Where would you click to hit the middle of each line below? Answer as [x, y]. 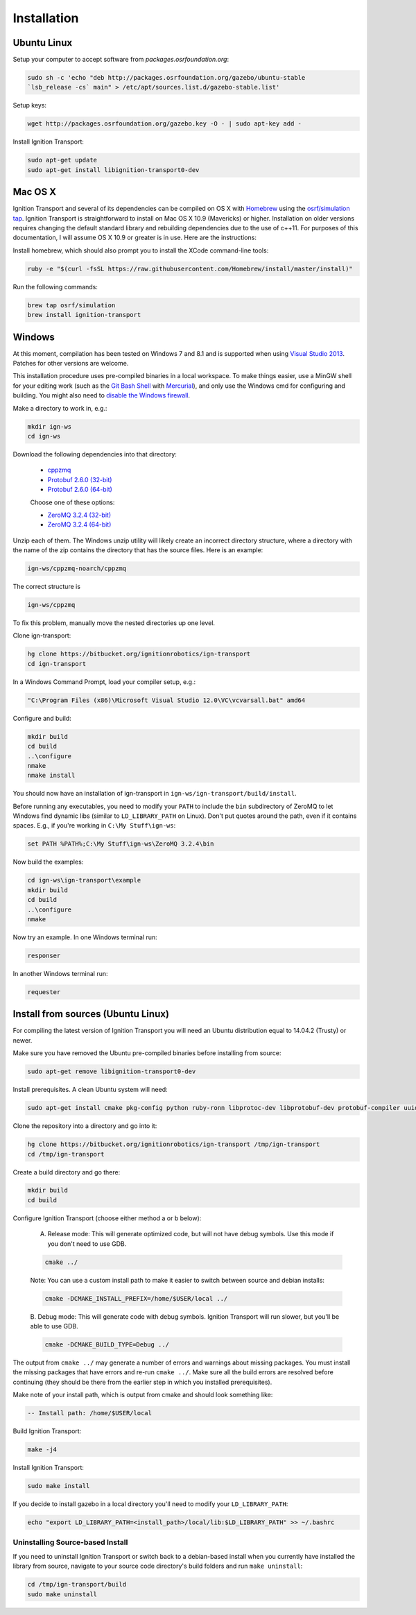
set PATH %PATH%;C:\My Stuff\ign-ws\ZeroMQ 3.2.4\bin [121, 844]
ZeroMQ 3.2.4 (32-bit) [79, 515]
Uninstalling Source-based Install [70, 1542]
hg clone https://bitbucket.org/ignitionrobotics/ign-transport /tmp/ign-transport [174, 1144]
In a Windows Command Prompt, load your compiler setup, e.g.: [104, 682]
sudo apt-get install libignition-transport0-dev [113, 170]
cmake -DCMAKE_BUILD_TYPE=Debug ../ [107, 1344]
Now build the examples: [48, 862]
